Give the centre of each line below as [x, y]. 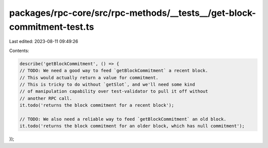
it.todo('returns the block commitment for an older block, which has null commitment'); [132, 126]
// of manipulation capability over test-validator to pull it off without [114, 91]
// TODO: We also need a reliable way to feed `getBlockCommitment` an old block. [123, 119]
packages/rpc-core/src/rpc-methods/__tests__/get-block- [133, 13]
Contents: [19, 50]
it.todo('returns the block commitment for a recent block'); [97, 105]
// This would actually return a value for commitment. [89, 77]
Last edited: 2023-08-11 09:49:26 [44, 42]
